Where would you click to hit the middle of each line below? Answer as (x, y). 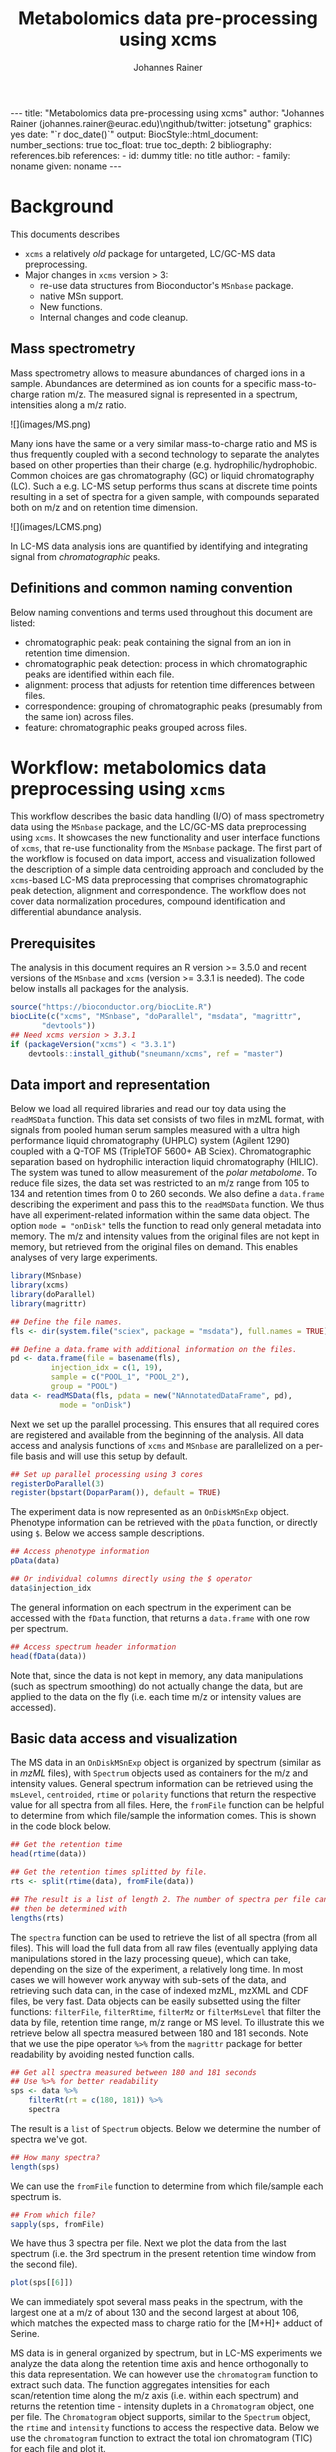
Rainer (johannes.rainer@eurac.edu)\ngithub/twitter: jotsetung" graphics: (161, 123)
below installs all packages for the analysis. (99, 989)
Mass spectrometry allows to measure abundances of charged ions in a (158, 373)
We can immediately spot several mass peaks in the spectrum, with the (156, 2302)
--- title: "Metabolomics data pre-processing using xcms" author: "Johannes (167, 113)
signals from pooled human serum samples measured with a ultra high (155, 1130)
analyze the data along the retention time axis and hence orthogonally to (159, 2364)
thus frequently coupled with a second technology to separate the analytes (165, 454)
